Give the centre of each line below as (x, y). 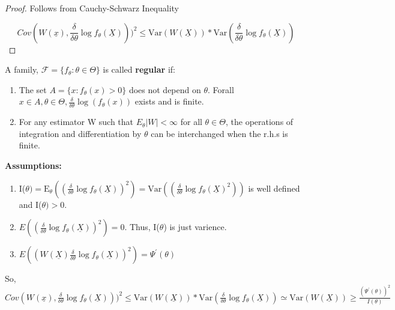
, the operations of (259, 122)
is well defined (274, 188)
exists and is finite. (169, 101)
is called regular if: (139, 69)
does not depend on (165, 89)
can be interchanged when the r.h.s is (219, 133)
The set (33, 89)
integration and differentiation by (80, 133)
